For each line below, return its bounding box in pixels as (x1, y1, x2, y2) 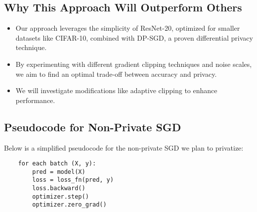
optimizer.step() (32, 193, 89, 200)
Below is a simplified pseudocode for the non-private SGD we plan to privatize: (4, 142, 244, 153)
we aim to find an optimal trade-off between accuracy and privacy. (15, 68, 217, 79)
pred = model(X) (32, 168, 86, 175)
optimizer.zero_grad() (32, 201, 107, 209)
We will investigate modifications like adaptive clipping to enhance (15, 85, 217, 96)
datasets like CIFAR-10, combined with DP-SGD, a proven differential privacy (15, 32, 253, 43)
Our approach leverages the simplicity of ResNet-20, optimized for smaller (15, 23, 240, 33)
